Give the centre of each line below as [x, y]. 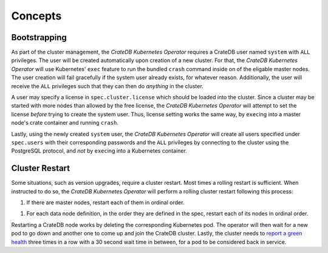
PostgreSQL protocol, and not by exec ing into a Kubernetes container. [99, 151]
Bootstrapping [39, 37]
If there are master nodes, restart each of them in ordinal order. [105, 203]
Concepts [36, 16]
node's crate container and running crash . [65, 123]
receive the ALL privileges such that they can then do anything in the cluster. [107, 86]
